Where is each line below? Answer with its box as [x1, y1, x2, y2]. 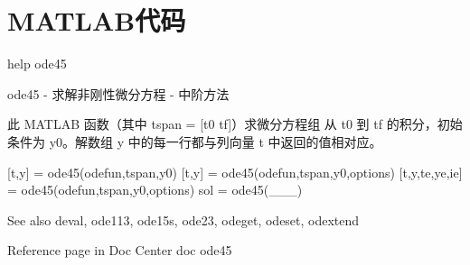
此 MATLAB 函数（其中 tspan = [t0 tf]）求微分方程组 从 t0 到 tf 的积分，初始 [7, 114, 463, 133]
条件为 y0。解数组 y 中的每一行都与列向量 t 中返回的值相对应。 [7, 132, 382, 151]
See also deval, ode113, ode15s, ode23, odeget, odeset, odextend [7, 210, 360, 229]
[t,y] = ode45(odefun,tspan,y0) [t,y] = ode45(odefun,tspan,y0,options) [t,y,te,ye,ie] [7, 162, 463, 181]
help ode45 [7, 54, 67, 73]
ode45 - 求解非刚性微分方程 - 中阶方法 [7, 84, 230, 103]
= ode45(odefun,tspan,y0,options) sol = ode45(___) [7, 180, 303, 199]
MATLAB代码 [7, 2, 186, 39]
